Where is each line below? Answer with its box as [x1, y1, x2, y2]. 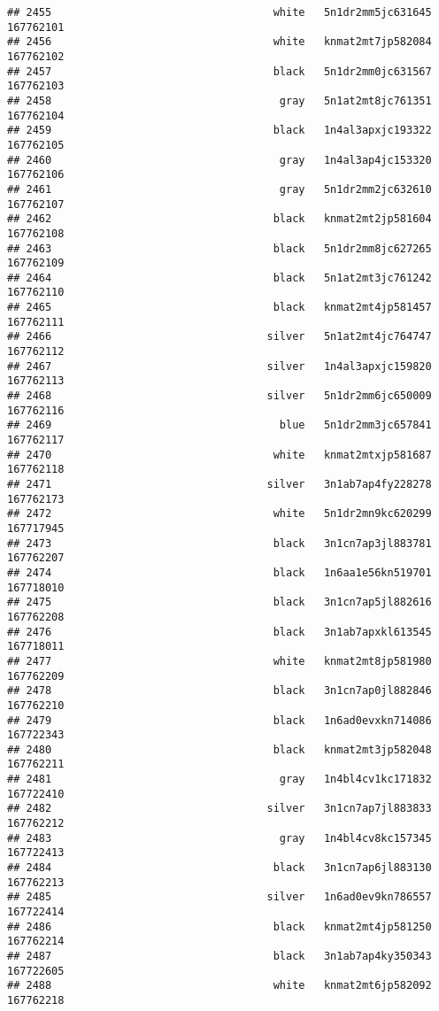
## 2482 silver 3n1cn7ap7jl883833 [7, 802, 432, 815]
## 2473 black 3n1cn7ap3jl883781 [7, 536, 432, 550]
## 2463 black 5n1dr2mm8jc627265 [7, 242, 432, 255]
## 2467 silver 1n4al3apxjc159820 [7, 359, 432, 373]
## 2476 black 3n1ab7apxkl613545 [7, 625, 432, 638]
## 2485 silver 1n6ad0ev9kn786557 [7, 891, 432, 904]
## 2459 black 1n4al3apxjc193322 [7, 124, 432, 137]
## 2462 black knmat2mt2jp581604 [7, 212, 432, 226]
